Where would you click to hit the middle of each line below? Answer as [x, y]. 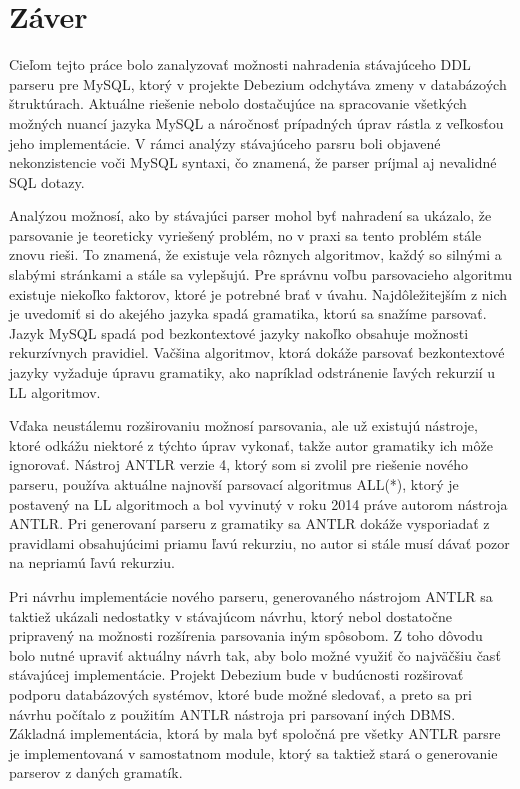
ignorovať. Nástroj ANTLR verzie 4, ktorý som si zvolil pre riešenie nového [239, 464]
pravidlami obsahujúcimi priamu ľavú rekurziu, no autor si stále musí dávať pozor [259, 542]
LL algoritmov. [55, 391]
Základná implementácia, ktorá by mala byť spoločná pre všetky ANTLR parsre [255, 733]
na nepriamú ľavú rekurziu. [92, 562]
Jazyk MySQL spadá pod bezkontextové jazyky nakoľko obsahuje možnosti [239, 332]
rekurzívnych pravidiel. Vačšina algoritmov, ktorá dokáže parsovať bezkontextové [257, 352]
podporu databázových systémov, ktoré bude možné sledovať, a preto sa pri [240, 693]
